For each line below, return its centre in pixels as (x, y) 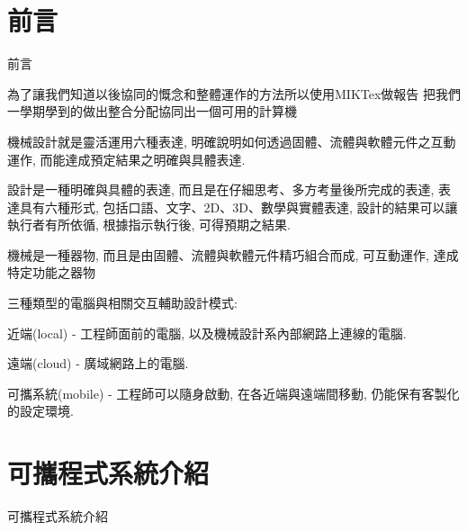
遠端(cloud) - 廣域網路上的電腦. (98, 363)
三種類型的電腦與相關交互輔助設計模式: (122, 303)
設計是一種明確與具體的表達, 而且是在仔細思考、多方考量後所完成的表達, (221, 189)
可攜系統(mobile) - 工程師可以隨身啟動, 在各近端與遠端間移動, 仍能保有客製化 (233, 393)
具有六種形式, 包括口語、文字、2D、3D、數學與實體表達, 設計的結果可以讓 (238, 207)
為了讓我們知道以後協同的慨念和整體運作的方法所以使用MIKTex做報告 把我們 (234, 93)
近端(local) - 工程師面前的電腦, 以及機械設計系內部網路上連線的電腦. (207, 333)
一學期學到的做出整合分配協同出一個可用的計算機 (152, 111)
